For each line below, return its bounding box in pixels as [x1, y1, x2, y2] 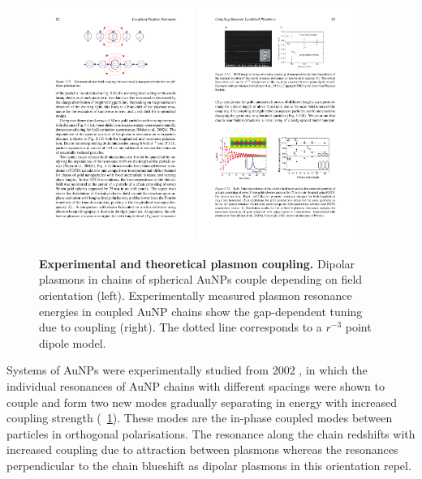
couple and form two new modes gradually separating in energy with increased [6, 393, 398, 410]
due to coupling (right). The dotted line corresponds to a [39, 319, 322, 336]
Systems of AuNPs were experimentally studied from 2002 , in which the [6, 361, 368, 378]
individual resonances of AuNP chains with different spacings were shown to [6, 377, 385, 394]
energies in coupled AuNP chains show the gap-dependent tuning [39, 302, 363, 319]
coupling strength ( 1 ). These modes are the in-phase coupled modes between [6, 409, 393, 426]
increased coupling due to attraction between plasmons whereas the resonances [6, 441, 398, 458]
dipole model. [39, 334, 106, 351]
